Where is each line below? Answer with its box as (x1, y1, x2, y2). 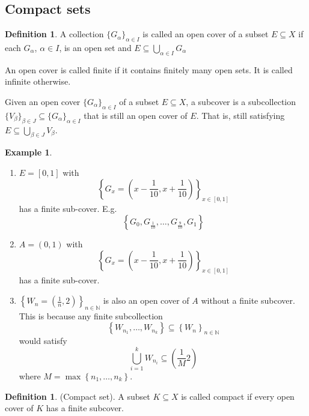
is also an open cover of (103, 294, 189, 307)
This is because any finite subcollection (19, 309, 163, 322)
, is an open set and (59, 41, 132, 53)
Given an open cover (5, 95, 81, 107)
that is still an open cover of (84, 109, 188, 121)
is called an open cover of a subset (142, 28, 269, 40)
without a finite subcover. (201, 294, 295, 307)
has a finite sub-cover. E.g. (19, 202, 117, 215)
